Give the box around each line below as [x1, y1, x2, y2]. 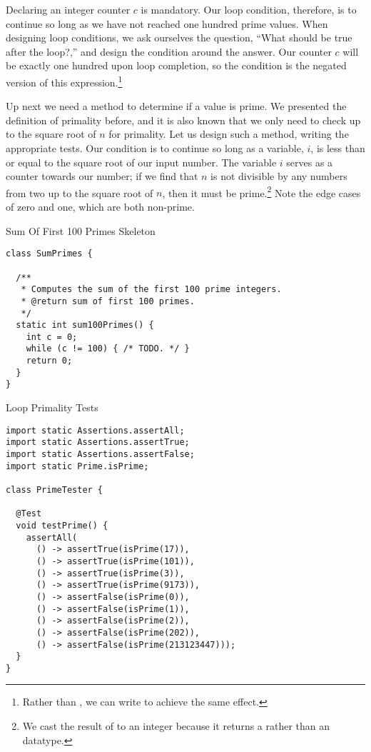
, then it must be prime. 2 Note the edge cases [162, 183, 361, 200]
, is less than [310, 141, 365, 155]
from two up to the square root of [6, 185, 153, 200]
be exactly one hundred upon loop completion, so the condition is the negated [6, 58, 347, 73]
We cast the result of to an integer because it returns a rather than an [22, 718, 330, 733]
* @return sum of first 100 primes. [21, 296, 195, 306]
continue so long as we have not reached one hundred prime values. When [6, 16, 328, 31]
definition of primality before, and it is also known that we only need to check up [6, 112, 361, 127]
